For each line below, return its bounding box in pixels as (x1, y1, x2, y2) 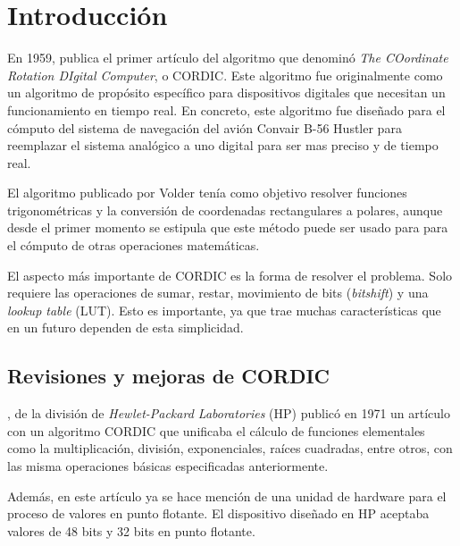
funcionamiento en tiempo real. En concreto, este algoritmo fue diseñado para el (7, 100, 446, 119)
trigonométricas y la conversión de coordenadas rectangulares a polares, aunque (7, 200, 443, 219)
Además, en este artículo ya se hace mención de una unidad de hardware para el (7, 486, 447, 505)
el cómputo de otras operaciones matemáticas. (7, 236, 260, 255)
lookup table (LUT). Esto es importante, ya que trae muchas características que (7, 300, 441, 319)
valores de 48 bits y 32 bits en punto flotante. (7, 521, 255, 540)
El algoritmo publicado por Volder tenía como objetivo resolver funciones (7, 183, 407, 202)
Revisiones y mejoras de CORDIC (7, 362, 330, 390)
